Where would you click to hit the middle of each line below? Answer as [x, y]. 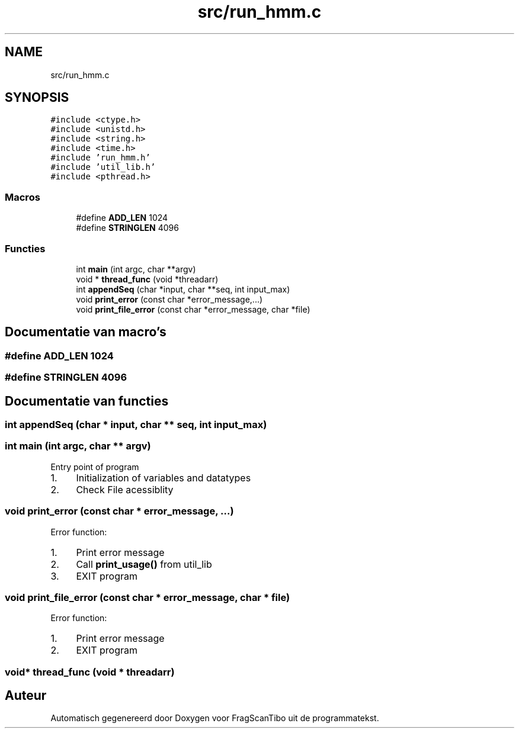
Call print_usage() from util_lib [144, 564]
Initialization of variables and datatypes [164, 478]
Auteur [26, 696]
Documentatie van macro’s [86, 332]
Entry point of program [95, 467]
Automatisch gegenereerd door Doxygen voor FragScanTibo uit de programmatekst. [215, 718]
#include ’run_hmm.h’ [100, 158]
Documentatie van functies [87, 401]
